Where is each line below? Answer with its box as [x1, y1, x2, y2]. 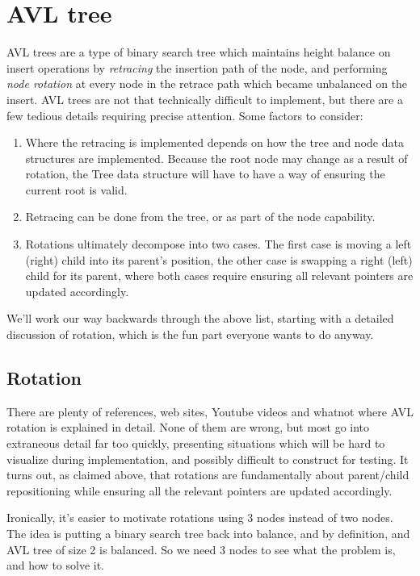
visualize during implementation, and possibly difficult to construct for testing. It [6, 450, 409, 467]
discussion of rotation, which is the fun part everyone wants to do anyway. [6, 326, 374, 343]
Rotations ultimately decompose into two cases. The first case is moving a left [25, 236, 412, 253]
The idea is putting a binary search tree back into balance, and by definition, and [6, 524, 410, 541]
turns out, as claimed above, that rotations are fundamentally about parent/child [6, 466, 409, 483]
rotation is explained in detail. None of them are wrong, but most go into [6, 419, 370, 436]
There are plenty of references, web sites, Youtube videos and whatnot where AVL [6, 403, 414, 419]
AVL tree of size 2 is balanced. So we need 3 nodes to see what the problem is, [6, 541, 396, 557]
